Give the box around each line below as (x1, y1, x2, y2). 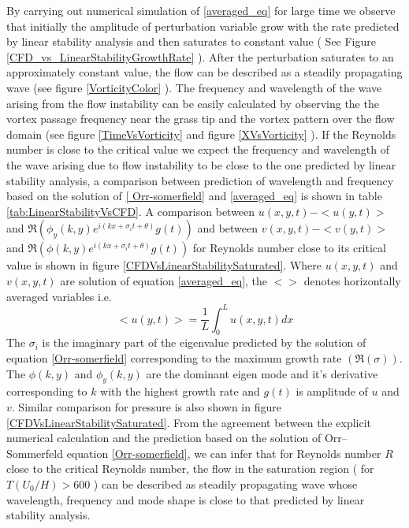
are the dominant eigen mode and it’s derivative (146, 365, 378, 381)
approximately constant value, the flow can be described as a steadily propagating (6, 64, 403, 80)
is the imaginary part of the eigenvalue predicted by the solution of (42, 334, 366, 351)
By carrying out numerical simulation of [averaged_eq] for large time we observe (6, 2, 396, 18)
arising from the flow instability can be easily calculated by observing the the (6, 95, 379, 111)
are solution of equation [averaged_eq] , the (60, 272, 268, 288)
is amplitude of (296, 383, 368, 400)
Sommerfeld (6, 444, 63, 461)
